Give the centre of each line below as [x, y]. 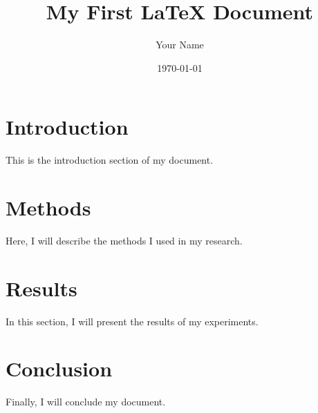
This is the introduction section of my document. [110, 160]
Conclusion [59, 368]
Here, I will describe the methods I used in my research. [124, 240]
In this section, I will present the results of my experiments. [132, 321]
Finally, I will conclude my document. [86, 402]
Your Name [180, 45]
